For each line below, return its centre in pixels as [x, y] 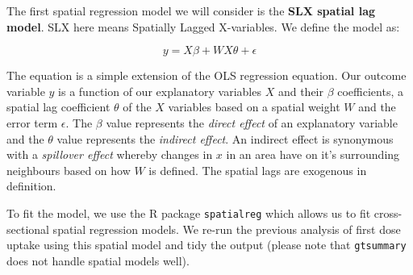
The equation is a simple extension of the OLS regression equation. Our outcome [206, 75]
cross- [388, 212]
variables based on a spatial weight [254, 107]
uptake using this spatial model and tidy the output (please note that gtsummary [206, 245]
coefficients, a [370, 91]
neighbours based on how [69, 170]
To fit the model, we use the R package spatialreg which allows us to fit [189, 212]
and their [300, 91]
